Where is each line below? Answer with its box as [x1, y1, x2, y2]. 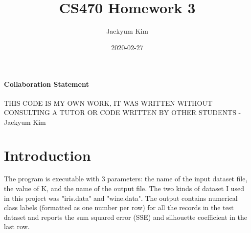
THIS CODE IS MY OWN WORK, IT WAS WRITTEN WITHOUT [4, 97, 213, 108]
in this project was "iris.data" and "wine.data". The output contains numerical [4, 193, 238, 203]
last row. [4, 221, 30, 232]
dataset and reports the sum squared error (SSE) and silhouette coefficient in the [4, 212, 248, 222]
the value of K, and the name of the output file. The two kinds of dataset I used [4, 183, 244, 194]
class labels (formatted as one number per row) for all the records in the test [4, 202, 234, 213]
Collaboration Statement [4, 79, 89, 89]
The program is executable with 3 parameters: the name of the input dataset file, [4, 174, 248, 184]
